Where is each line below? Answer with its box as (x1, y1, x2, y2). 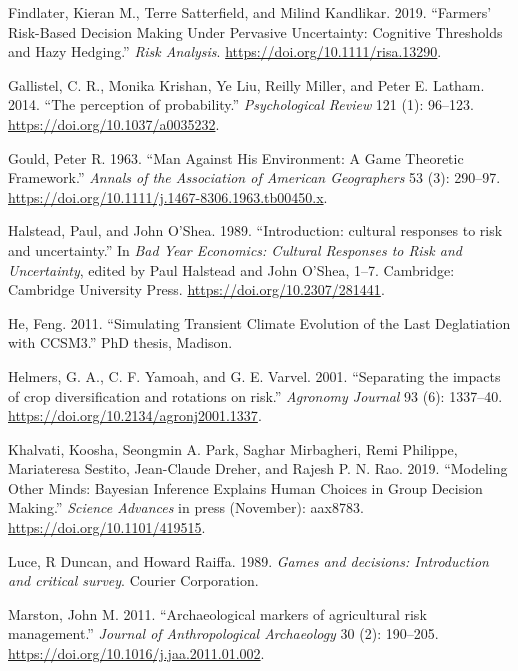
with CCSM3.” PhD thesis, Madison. (8, 332, 233, 353)
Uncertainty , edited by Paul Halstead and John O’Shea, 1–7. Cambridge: (8, 259, 455, 280)
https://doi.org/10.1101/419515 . (8, 517, 206, 538)
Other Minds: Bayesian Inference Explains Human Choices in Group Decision (8, 477, 483, 498)
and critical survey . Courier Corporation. (8, 570, 259, 591)
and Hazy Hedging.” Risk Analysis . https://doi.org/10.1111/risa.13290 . (8, 41, 442, 62)
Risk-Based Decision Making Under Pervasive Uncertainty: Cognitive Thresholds (8, 21, 503, 42)
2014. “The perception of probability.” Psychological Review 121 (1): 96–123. (8, 94, 474, 115)
